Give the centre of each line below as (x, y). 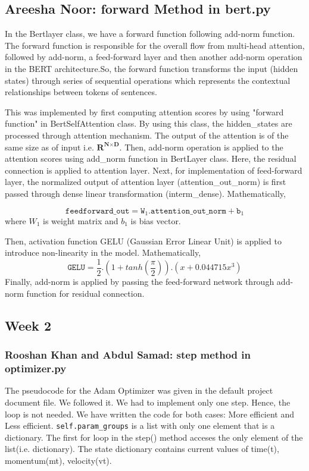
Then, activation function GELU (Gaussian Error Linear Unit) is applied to (143, 241)
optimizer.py (36, 368)
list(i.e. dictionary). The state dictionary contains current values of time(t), (142, 449)
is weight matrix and (81, 220)
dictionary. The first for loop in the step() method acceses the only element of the (154, 437)
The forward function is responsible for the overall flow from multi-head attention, (155, 45)
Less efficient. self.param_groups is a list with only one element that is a (140, 426)
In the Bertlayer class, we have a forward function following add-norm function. (150, 34)
